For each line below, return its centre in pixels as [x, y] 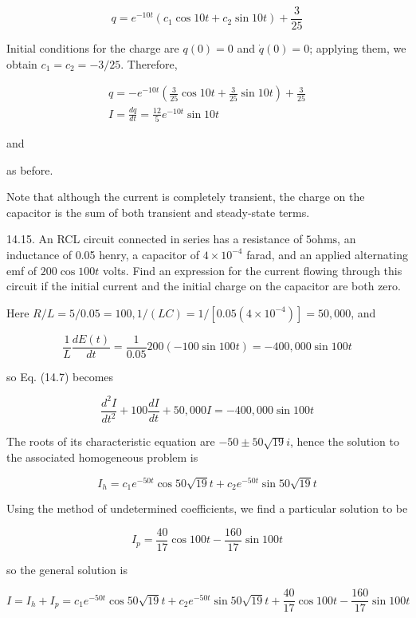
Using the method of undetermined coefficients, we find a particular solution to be [207, 508]
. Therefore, [149, 63]
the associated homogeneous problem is [102, 457]
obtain [22, 63]
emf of [22, 270]
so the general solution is [67, 569]
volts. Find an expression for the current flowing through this [252, 270]
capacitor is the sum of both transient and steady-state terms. [158, 212]
